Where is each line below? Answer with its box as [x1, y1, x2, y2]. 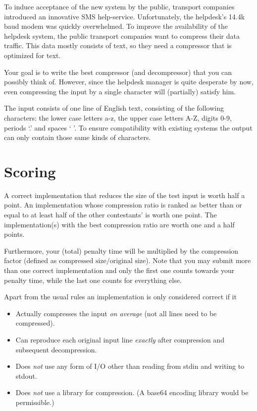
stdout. [15, 370, 37, 381]
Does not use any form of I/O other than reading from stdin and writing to [15, 361, 245, 371]
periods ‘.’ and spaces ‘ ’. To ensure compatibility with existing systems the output [4, 122, 253, 133]
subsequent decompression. [15, 344, 97, 354]
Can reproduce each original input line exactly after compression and [15, 334, 224, 344]
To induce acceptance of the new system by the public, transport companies [4, 1, 235, 11]
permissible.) [15, 397, 54, 407]
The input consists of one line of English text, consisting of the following [4, 103, 224, 113]
